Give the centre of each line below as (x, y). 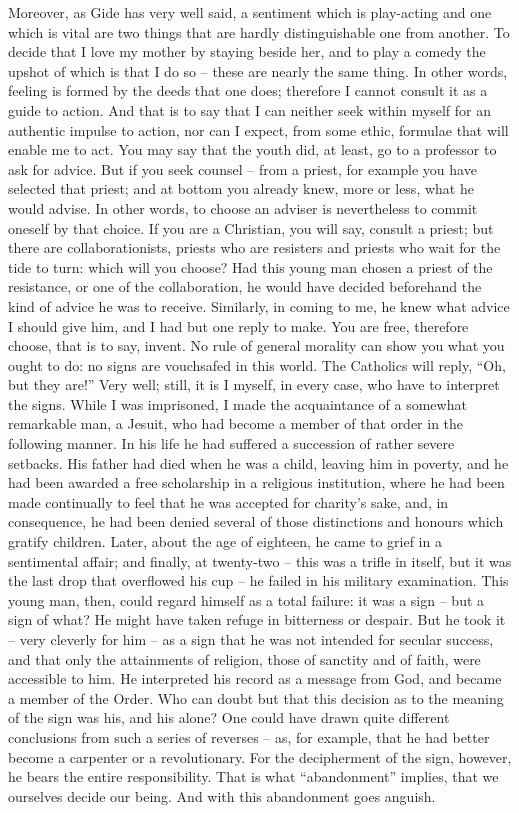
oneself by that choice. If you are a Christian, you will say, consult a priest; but (251, 227)
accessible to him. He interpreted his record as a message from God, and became (255, 678)
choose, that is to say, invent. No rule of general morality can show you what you (256, 345)
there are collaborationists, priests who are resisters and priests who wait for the (254, 247)
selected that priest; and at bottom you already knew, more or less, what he (241, 188)
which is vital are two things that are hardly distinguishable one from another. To (259, 31)
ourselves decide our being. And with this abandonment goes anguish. (222, 795)
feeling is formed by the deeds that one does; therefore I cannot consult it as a (248, 90)
